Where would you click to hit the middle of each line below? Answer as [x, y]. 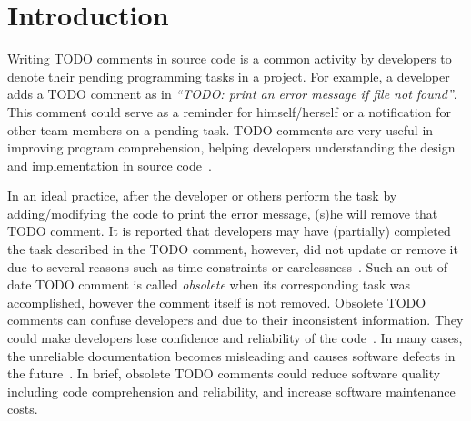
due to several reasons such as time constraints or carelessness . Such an [209, 266]
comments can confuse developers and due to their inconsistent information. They [235, 320]
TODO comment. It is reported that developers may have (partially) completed [229, 231]
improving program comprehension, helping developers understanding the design [231, 147]
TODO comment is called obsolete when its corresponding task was [223, 284]
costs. [23, 409]
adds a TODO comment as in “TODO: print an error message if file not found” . [232, 94]
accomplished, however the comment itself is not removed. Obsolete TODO [217, 302]
